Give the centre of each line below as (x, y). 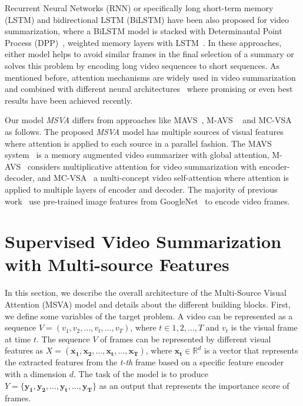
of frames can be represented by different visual (186, 339)
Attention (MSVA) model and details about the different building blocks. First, (148, 304)
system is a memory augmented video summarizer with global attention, (137, 155)
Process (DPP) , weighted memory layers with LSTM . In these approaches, (143, 42)
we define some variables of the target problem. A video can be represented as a (149, 316)
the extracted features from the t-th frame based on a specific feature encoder (144, 362)
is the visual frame (264, 327)
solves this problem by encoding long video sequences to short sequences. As (142, 65)
